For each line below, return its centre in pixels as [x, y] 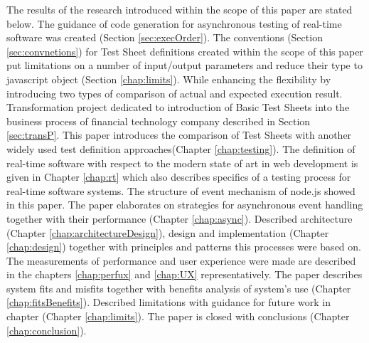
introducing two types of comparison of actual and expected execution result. [175, 93]
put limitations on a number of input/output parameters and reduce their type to [184, 65]
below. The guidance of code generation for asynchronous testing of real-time [174, 23]
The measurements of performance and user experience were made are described [181, 260]
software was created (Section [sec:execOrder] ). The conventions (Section [165, 37]
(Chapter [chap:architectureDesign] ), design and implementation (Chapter [168, 232]
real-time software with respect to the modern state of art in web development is [182, 163]
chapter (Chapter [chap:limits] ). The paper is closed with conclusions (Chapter [178, 316]
